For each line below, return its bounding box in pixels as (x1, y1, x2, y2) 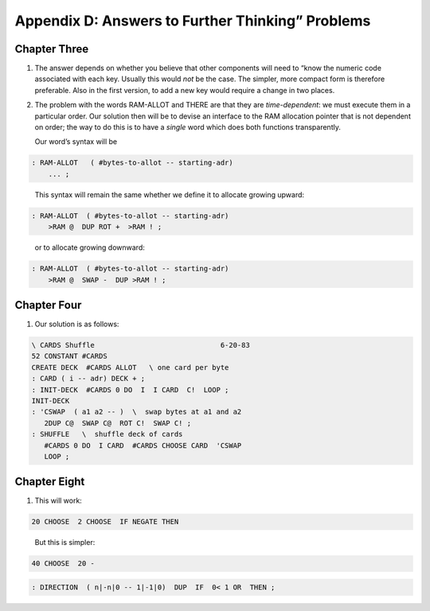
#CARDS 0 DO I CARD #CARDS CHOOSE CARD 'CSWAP (44, 441, 242, 449)
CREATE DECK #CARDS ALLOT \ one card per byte (31, 363, 229, 372)
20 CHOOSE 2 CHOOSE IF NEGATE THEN (31, 517, 179, 527)
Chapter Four (14, 298, 82, 312)
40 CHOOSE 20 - (31, 559, 96, 568)
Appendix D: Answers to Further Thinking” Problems (14, 12, 371, 29)
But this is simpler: (34, 538, 96, 547)
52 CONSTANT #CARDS (31, 352, 107, 361)
